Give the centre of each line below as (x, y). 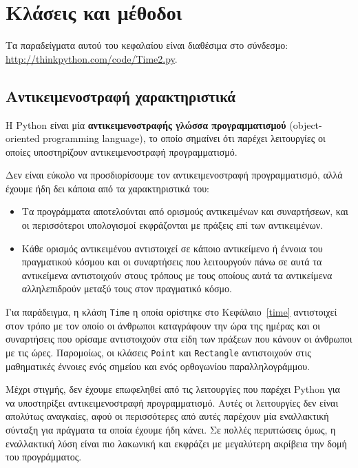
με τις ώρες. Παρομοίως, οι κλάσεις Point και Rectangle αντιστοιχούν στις (158, 352)
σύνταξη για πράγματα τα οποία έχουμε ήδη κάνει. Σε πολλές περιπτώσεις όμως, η (171, 429)
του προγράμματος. (44, 457)
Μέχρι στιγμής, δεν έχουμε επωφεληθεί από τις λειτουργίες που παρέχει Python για (173, 389)
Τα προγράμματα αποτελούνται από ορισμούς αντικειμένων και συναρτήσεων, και (185, 211)
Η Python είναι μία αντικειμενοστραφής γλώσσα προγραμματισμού (146, 124)
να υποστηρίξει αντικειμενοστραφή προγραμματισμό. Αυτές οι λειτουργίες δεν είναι (172, 402)
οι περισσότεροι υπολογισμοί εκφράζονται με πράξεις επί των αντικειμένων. (172, 225)
